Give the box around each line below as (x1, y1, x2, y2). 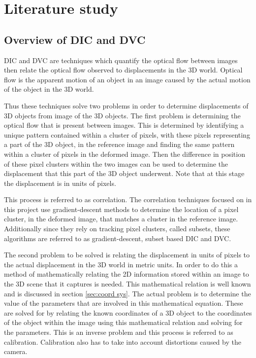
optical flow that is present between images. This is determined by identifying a (4, 120, 244, 130)
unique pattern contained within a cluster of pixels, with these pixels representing (4, 129, 250, 140)
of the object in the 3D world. (4, 84, 94, 94)
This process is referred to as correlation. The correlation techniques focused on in (4, 194, 252, 205)
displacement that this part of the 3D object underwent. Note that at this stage (4, 168, 245, 179)
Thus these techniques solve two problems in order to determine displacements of (4, 100, 249, 110)
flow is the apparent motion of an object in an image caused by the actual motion (4, 74, 251, 84)
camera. (4, 346, 28, 357)
